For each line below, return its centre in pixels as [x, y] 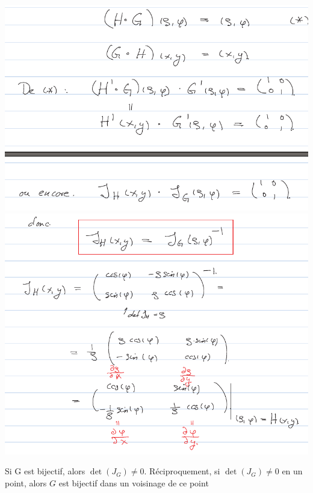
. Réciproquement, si [182, 471]
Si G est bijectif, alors [45, 471]
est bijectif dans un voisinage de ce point [134, 483]
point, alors [26, 483]
